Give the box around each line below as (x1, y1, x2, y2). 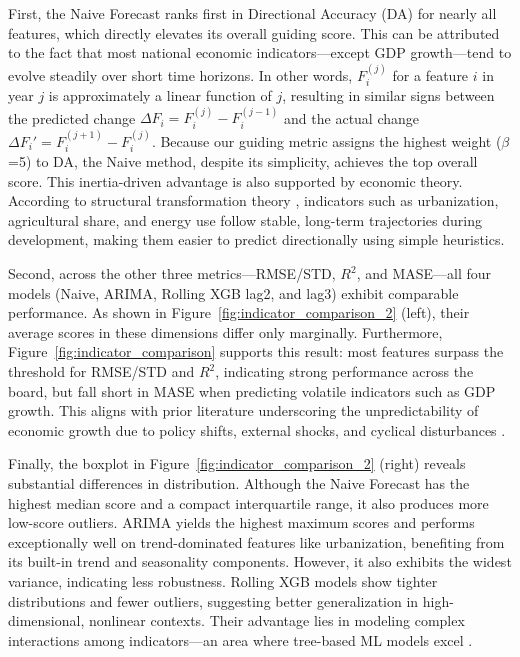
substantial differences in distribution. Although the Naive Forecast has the (8, 472, 470, 493)
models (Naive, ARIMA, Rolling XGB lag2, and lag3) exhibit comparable (8, 282, 459, 303)
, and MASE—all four (356, 263, 492, 284)
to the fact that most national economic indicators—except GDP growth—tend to (8, 42, 512, 63)
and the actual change (284, 107, 420, 128)
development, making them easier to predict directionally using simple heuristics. (8, 229, 505, 250)
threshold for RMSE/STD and (8, 361, 195, 382)
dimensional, (8, 610, 85, 631)
